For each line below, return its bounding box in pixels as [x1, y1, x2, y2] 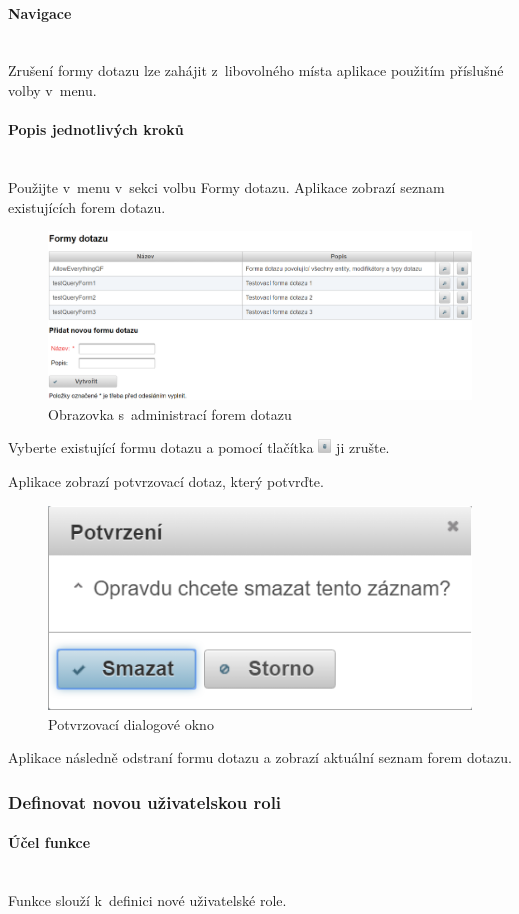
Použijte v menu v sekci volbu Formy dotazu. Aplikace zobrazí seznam [8, 176, 445, 197]
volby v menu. [8, 79, 97, 100]
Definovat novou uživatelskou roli [8, 789, 282, 814]
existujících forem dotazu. [8, 196, 166, 217]
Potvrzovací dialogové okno [48, 713, 214, 734]
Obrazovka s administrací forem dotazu [48, 403, 292, 424]
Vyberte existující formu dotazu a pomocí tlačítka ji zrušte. [8, 437, 390, 458]
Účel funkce [8, 832, 91, 853]
